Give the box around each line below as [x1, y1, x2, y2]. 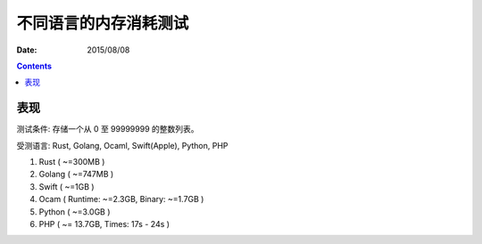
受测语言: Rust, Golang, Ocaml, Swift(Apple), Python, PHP [16, 140, 229, 150]
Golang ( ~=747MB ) [38, 169, 114, 180]
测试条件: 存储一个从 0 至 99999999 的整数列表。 [16, 124, 200, 134]
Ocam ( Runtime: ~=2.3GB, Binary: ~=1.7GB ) [38, 194, 204, 205]
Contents [16, 61, 53, 71]
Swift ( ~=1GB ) [38, 181, 95, 191]
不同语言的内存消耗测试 [16, 13, 189, 33]
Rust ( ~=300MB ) [38, 157, 105, 167]
